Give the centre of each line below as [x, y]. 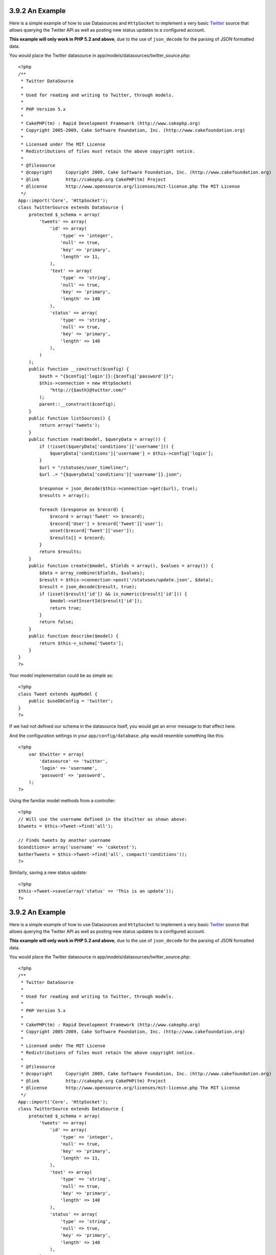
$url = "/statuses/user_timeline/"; [84, 467]
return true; [66, 608]
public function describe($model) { [73, 636]
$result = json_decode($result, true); [88, 587]
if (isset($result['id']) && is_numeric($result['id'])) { [113, 594]
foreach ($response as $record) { [82, 510]
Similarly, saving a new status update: [48, 872]
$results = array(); [64, 495]
